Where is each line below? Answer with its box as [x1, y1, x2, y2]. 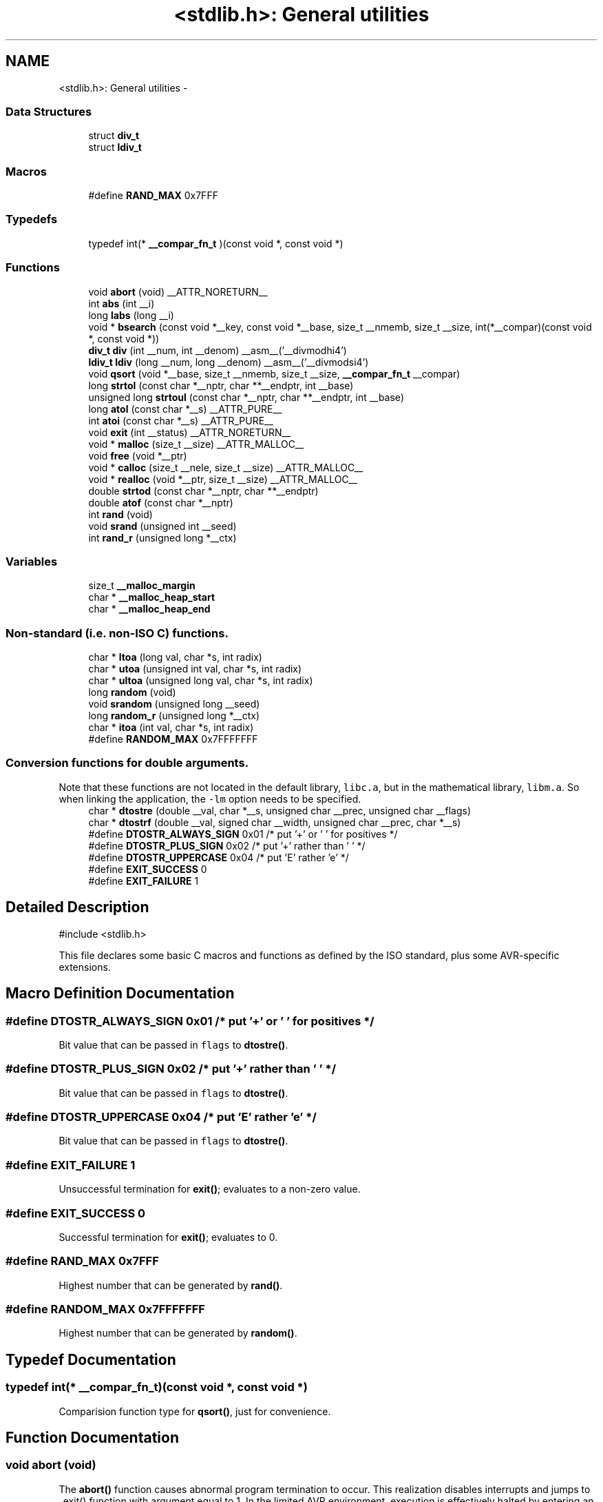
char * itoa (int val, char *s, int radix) [88, 721, 254, 734]
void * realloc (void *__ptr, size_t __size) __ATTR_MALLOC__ [88, 473, 357, 485]
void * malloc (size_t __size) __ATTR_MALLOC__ [88, 438, 304, 450]
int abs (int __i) [88, 297, 155, 309]
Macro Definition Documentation [6, 985, 235, 1002]
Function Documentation [6, 1429, 179, 1447]
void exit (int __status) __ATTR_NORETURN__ [88, 426, 291, 438]
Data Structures [6, 104, 92, 119]
